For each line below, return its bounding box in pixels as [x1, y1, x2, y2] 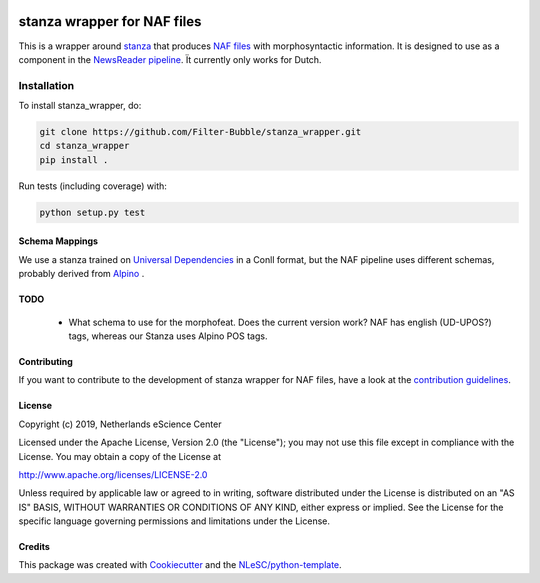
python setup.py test [39, 206, 146, 218]
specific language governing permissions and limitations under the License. [18, 515, 330, 527]
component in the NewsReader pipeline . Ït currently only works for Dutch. [18, 53, 322, 65]
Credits [18, 541, 50, 553]
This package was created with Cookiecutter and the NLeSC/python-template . [18, 559, 342, 571]
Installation [18, 78, 75, 92]
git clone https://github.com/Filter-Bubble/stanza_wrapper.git [39, 126, 362, 138]
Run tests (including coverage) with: [18, 180, 167, 192]
